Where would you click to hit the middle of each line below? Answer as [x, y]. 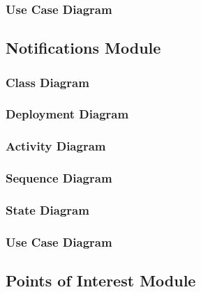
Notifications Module [83, 48]
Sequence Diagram [59, 178]
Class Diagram [47, 82]
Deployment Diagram [67, 114]
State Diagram [47, 209]
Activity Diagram [56, 146]
